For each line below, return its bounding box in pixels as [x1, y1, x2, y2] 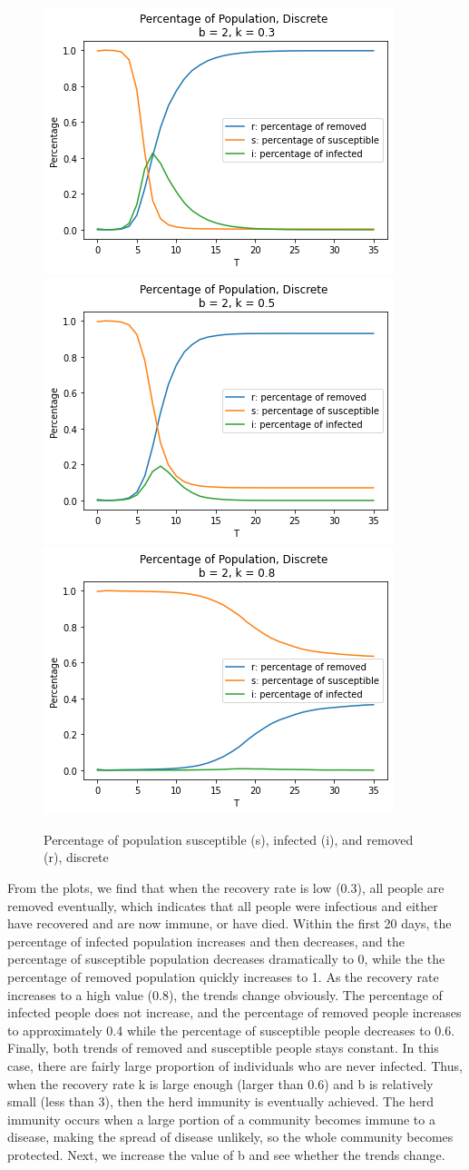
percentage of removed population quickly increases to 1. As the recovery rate [7, 967, 439, 986]
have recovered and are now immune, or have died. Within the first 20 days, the [7, 914, 452, 933]
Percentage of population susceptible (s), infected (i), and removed [44, 829, 414, 848]
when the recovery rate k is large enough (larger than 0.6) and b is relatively [7, 1074, 434, 1093]
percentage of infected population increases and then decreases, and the [7, 931, 405, 950]
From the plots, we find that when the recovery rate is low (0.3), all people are [7, 877, 445, 897]
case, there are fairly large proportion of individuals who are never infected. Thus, [7, 1056, 463, 1075]
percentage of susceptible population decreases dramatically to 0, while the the [7, 949, 445, 968]
